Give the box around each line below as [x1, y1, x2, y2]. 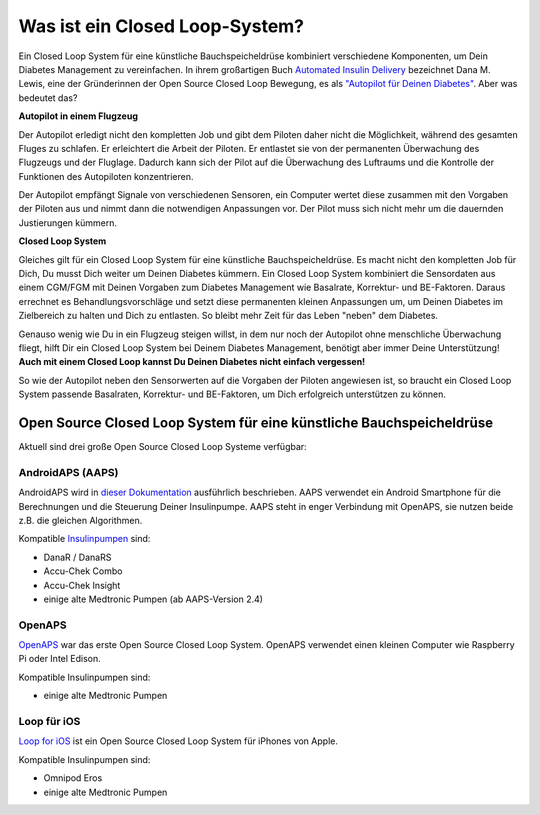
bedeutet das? [18, 91, 78, 104]
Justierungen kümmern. [18, 216, 118, 229]
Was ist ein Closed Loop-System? [18, 15, 305, 37]
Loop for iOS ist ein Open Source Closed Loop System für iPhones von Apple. [18, 735, 339, 747]
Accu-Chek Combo [43, 565, 123, 577]
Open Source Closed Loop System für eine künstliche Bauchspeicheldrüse [18, 414, 494, 431]
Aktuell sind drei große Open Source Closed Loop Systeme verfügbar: [18, 441, 307, 453]
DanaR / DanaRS [43, 551, 112, 563]
